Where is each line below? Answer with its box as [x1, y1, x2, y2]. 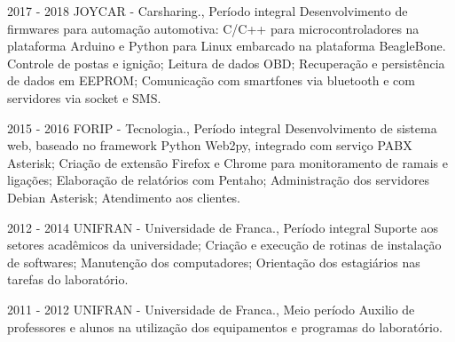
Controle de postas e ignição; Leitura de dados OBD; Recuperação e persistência [7, 53, 445, 72]
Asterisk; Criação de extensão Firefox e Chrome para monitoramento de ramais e [7, 153, 448, 171]
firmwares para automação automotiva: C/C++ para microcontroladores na [7, 19, 420, 37]
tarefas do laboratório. [7, 270, 129, 289]
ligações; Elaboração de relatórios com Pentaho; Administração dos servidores [7, 171, 429, 189]
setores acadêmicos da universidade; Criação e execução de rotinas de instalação [7, 235, 442, 254]
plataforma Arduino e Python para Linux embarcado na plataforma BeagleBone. [7, 36, 446, 55]
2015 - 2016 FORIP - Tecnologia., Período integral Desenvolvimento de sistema [7, 118, 437, 137]
